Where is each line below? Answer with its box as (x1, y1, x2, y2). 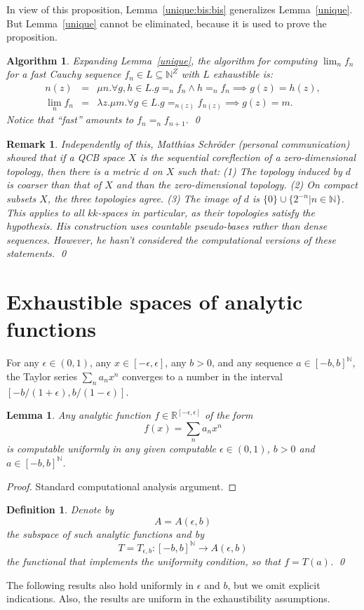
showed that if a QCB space (6, 150, 125, 165)
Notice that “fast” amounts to (6, 112, 134, 127)
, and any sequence (212, 355, 293, 370)
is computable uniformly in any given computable (6, 441, 216, 456)
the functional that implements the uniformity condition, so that (6, 554, 281, 569)
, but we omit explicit (227, 577, 321, 592)
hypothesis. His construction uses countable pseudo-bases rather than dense (6, 219, 328, 233)
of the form (204, 408, 253, 422)
